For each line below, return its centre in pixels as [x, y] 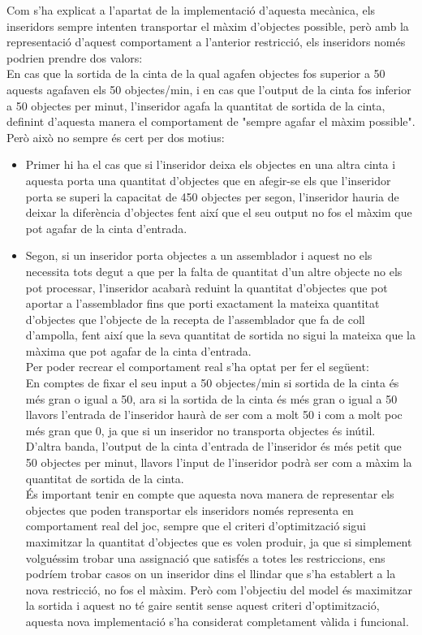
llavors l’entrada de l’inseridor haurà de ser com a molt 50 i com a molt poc [214, 415]
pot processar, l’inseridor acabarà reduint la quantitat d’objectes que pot [207, 287]
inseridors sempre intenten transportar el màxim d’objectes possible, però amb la [208, 26]
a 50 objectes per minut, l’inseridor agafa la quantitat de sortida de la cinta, [196, 105]
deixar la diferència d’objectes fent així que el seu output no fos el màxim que [219, 212]
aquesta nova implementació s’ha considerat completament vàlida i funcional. [217, 621]
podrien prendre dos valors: [75, 57]
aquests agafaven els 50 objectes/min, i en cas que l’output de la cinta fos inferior [209, 89]
